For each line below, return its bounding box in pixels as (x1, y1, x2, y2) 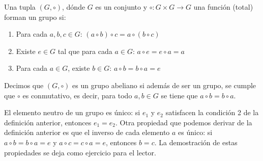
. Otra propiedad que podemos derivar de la (115, 117, 252, 127)
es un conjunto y (95, 2, 148, 12)
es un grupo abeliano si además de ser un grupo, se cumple (72, 79, 256, 90)
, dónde (62, 2, 85, 12)
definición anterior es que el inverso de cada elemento (4, 127, 170, 138)
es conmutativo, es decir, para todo (22, 90, 132, 100)
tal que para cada (57, 45, 112, 56)
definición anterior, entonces (4, 117, 92, 127)
